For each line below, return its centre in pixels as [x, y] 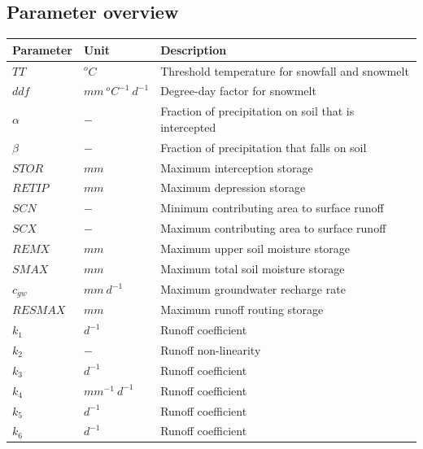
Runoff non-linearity [211, 349]
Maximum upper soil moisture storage [255, 248]
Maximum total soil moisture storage [253, 268]
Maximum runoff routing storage [242, 310]
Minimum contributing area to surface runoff [272, 208]
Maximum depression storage [233, 187]
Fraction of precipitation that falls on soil [264, 147]
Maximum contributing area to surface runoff [273, 228]
